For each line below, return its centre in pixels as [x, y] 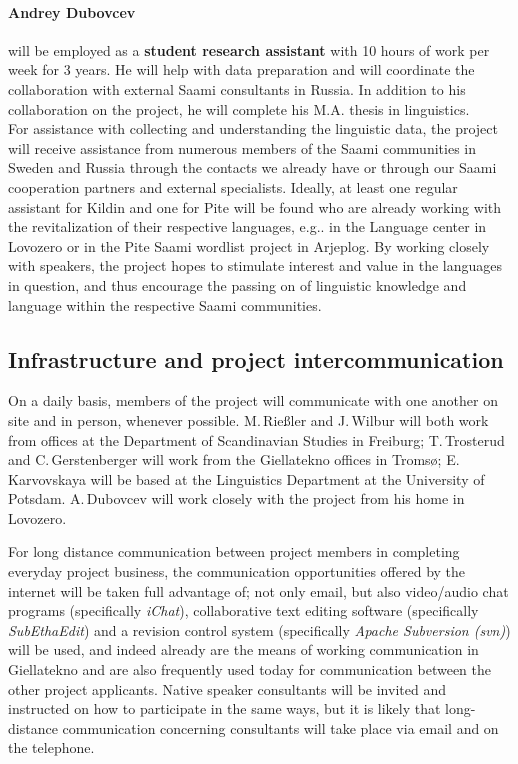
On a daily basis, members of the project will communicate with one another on [253, 400]
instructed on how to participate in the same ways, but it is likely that [224, 708]
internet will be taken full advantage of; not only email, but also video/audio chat [258, 590]
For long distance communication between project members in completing [234, 551]
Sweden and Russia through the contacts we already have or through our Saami [252, 167]
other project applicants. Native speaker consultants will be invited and [227, 688]
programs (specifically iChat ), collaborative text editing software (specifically [243, 610]
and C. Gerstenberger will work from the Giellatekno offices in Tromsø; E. [234, 459]
